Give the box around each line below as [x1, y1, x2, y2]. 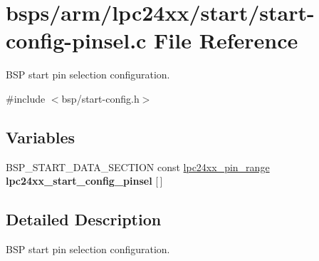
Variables [6, 126, 75, 148]
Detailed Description [6, 208, 162, 230]
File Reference [154, 26, 298, 55]
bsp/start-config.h [61, 91, 140, 106]
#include [6, 91, 46, 106]
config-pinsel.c [6, 26, 147, 55]
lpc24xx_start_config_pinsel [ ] [6, 173, 163, 188]
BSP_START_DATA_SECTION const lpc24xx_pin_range [6, 159, 270, 174]
